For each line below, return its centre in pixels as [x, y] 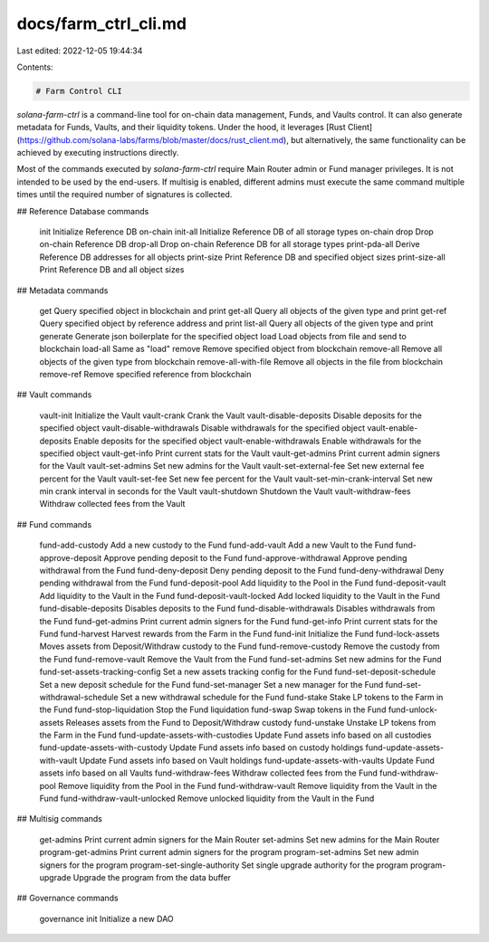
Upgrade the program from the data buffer [152, 877]
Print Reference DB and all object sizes [112, 270]
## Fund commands [54, 524]
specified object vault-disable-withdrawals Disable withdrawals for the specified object [202, 428]
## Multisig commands [60, 819]
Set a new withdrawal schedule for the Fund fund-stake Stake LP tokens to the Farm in [282, 697]
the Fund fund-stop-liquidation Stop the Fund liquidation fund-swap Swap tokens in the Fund [213, 709]
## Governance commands [67, 898]
